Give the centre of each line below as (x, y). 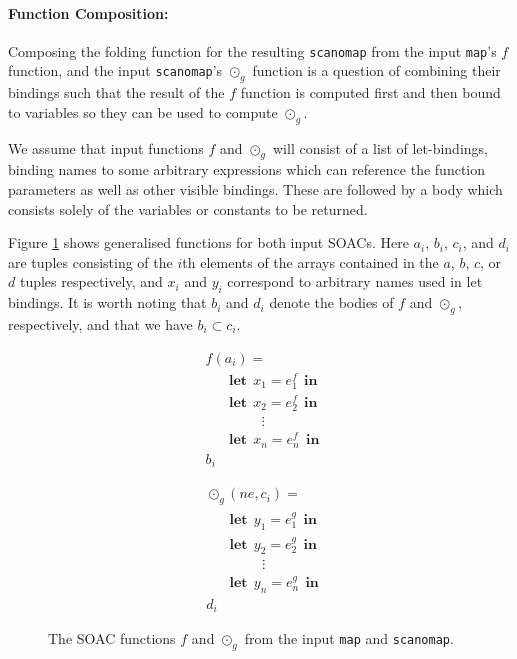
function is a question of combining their (376, 70)
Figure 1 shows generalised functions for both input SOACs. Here (208, 242)
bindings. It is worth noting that (107, 302)
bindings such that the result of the (116, 92)
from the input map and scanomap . (349, 638)
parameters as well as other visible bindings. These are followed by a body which (255, 189)
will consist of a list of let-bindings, (380, 147)
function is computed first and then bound (370, 92)
